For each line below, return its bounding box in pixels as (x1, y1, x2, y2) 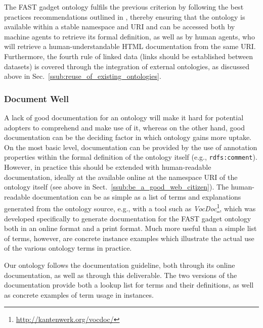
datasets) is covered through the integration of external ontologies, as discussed (4, 61, 249, 71)
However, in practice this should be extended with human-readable (4, 162, 211, 172)
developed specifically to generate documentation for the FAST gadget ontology (4, 213, 251, 223)
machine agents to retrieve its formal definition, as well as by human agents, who (4, 31, 255, 41)
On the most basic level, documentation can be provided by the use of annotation (4, 142, 257, 152)
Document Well (4, 92, 69, 105)
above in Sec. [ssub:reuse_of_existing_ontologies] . (4, 71, 161, 81)
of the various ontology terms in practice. (4, 243, 132, 253)
